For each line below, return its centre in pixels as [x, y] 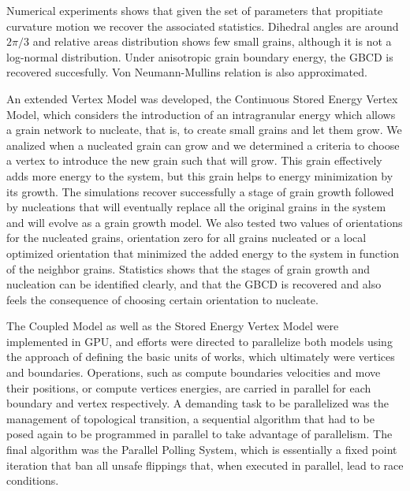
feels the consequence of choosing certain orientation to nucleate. [162, 299]
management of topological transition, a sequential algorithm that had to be [190, 418]
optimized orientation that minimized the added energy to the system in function [203, 253]
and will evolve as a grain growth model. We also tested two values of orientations [205, 222]
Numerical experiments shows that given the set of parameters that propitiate [195, 10]
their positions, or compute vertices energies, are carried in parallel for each [189, 387]
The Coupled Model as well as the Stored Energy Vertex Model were [173, 326]
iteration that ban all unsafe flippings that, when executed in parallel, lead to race [205, 465]
